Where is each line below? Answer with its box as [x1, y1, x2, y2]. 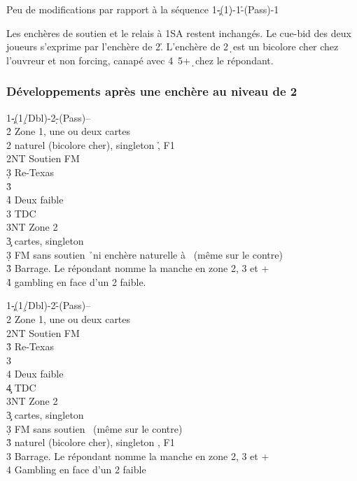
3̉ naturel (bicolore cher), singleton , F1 [6, 435, 175, 450]
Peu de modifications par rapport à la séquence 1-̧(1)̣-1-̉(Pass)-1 [6, 2, 279, 16]
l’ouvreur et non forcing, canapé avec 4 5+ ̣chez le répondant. [6, 52, 274, 67]
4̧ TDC [6, 380, 36, 394]
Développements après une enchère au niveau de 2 [6, 82, 297, 100]
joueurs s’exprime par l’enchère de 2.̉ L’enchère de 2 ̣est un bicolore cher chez [6, 39, 339, 54]
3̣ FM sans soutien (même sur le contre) [6, 421, 183, 436]
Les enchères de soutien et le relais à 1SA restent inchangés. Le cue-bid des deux [6, 25, 351, 40]
